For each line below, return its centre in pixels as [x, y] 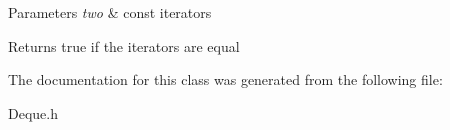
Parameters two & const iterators [110, 12]
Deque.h [33, 112]
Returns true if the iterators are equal [124, 45]
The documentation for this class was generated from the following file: [225, 79]
